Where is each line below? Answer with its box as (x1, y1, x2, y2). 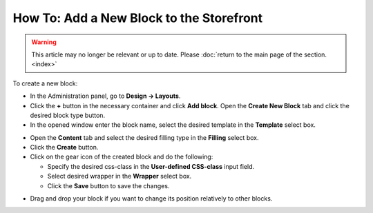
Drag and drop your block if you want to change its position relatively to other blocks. (30, 194, 273, 203)
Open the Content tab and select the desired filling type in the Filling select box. (30, 133, 259, 141)
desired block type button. (30, 111, 106, 119)
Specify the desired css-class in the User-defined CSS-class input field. (47, 162, 255, 170)
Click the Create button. (30, 143, 99, 152)
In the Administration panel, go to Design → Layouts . (30, 92, 181, 100)
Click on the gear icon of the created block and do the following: (30, 152, 213, 161)
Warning (31, 38, 57, 46)
